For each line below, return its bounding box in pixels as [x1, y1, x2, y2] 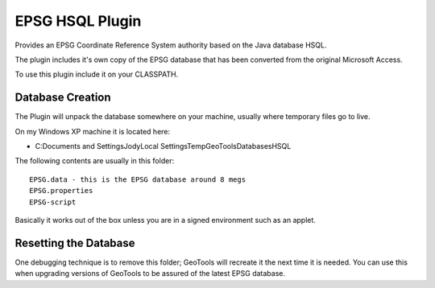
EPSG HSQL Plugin [14, 12, 142, 30]
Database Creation [14, 91, 112, 105]
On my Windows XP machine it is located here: [14, 126, 171, 136]
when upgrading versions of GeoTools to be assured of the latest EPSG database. [14, 269, 286, 278]
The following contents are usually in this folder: [14, 156, 175, 166]
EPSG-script [29, 197, 77, 207]
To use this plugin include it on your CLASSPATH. [14, 69, 179, 80]
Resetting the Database [14, 236, 136, 249]
